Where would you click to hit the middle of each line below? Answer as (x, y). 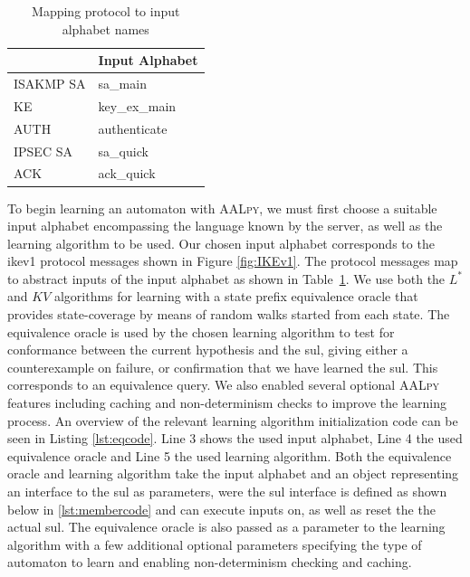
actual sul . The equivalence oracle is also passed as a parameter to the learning (226, 527)
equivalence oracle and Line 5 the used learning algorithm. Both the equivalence (230, 455)
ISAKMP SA (50, 84)
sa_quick (123, 151)
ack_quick (127, 173)
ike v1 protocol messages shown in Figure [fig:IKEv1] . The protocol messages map (233, 261)
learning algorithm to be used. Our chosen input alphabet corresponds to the (221, 243)
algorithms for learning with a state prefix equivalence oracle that (236, 296)
